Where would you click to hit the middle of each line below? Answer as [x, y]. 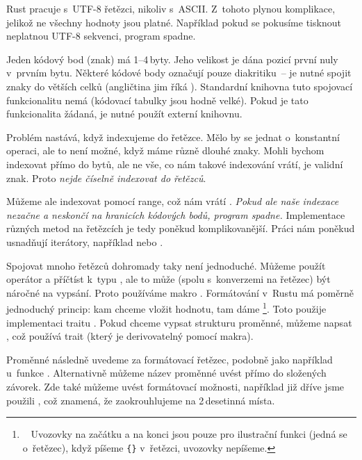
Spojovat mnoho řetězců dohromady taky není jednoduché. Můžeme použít [166, 265]
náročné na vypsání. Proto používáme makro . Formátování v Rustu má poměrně [180, 292]
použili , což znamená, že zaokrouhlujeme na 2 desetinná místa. [141, 400]
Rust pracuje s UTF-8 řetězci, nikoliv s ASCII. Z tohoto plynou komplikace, [171, 8]
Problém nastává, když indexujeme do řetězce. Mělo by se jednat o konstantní [173, 137]
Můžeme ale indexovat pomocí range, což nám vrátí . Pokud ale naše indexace [173, 201]
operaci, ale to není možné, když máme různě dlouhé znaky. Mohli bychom [165, 150]
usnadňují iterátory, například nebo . [85, 241]
